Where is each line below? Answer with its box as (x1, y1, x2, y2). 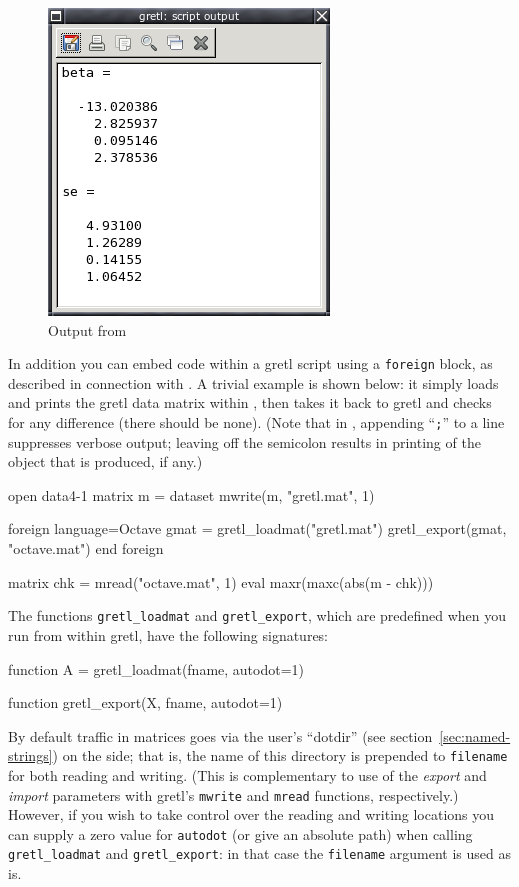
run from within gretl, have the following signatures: (8, 624, 329, 645)
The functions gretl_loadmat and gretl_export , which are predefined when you (8, 605, 507, 626)
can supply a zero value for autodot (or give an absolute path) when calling (8, 823, 473, 844)
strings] (8, 745, 53, 766)
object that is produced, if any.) (8, 451, 203, 472)
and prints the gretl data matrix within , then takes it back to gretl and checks (8, 392, 492, 413)
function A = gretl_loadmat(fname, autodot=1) (8, 658, 305, 679)
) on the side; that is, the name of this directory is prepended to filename (52, 745, 508, 766)
